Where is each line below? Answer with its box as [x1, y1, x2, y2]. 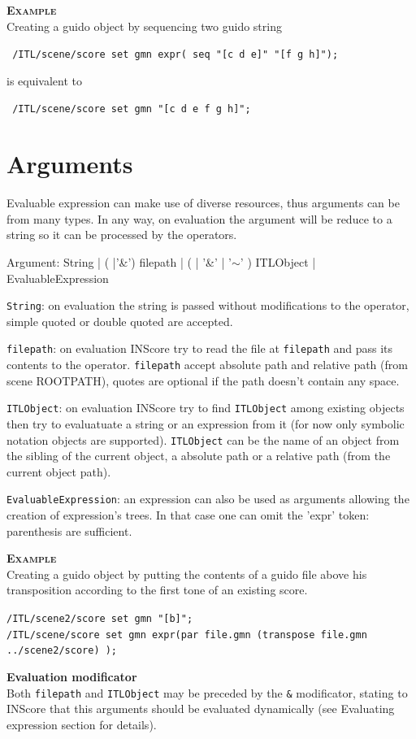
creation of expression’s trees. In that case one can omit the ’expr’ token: [6, 506, 370, 524]
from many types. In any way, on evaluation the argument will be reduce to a [6, 210, 392, 227]
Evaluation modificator [6, 668, 137, 685]
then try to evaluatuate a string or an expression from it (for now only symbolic [6, 415, 405, 432]
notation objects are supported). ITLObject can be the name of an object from [6, 431, 400, 448]
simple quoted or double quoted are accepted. [6, 312, 233, 329]
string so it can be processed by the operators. [6, 226, 237, 243]
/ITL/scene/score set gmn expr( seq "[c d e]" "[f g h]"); [12, 49, 339, 61]
